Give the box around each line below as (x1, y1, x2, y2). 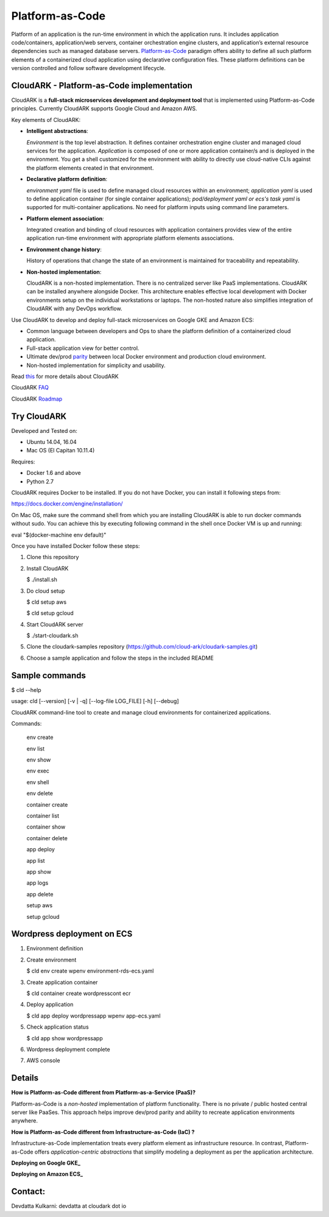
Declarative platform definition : (26, 176, 108, 183)
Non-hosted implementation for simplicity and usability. (26, 362, 166, 369)
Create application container (26, 979, 98, 986)
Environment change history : (26, 246, 102, 253)
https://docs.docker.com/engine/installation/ (11, 500, 123, 507)
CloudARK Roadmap (11, 395, 63, 402)
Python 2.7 (26, 477, 54, 485)
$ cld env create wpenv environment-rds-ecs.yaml (26, 967, 154, 975)
